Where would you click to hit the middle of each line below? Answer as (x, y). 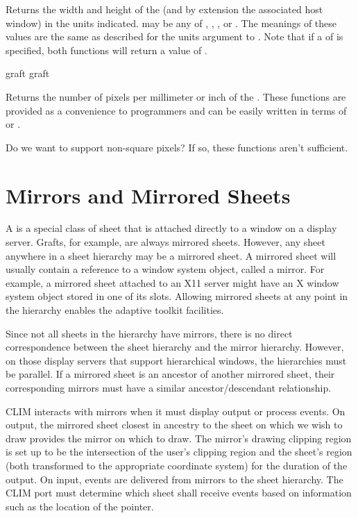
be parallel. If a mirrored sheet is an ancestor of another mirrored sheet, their (170, 374)
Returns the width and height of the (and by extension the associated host (164, 9)
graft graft (28, 73)
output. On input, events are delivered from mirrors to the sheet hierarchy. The (174, 479)
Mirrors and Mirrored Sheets (148, 195)
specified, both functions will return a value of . (106, 50)
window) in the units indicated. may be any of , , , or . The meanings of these (171, 23)
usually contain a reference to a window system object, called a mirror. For (165, 269)
